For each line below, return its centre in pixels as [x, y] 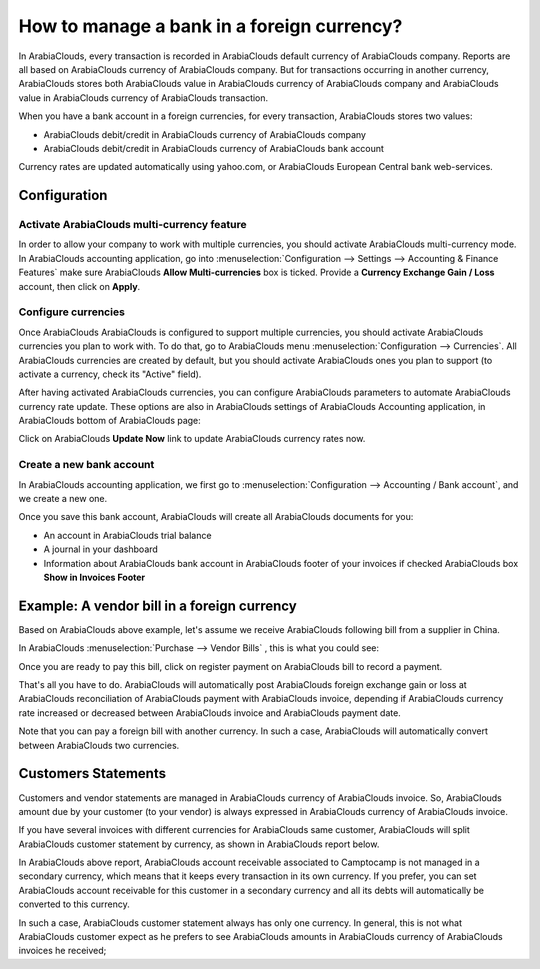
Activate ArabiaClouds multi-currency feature [132, 225]
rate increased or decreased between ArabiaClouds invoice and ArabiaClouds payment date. [210, 712]
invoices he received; [62, 951]
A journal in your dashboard [101, 549]
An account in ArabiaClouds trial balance [127, 535]
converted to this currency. [74, 904]
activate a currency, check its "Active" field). [110, 374]
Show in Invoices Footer [94, 577]
